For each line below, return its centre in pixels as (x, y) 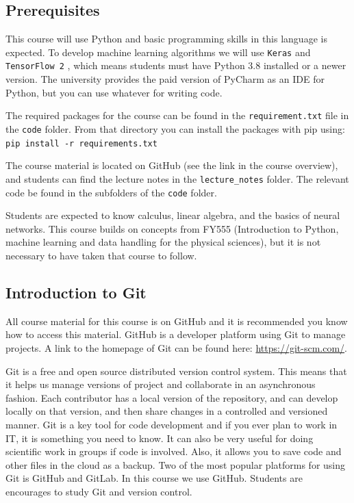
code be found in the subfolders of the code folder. (111, 192)
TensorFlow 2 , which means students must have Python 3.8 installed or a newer (176, 65)
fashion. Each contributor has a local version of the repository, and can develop (172, 397)
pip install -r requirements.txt (81, 143)
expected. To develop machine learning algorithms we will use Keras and (158, 52)
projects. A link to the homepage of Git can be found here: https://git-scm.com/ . (176, 347)
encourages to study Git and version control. (99, 491)
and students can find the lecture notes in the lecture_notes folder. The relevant (177, 178)
